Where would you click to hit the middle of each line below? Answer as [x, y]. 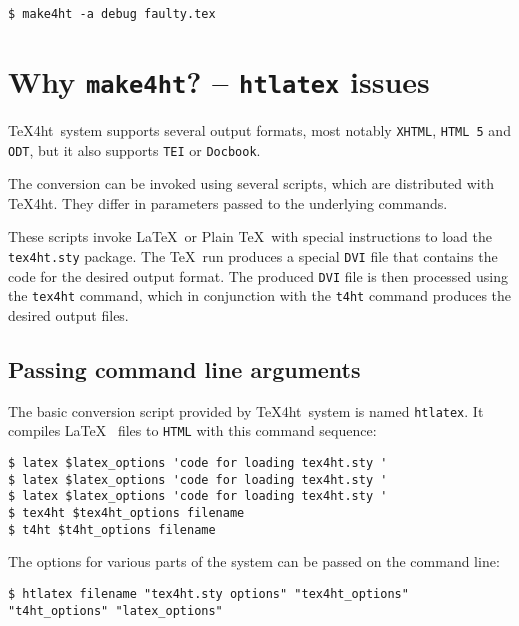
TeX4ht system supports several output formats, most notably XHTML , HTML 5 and [259, 129]
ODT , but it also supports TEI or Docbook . [134, 149]
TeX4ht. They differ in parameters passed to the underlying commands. [228, 202]
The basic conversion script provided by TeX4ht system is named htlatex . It [246, 410]
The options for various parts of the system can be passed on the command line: [254, 561]
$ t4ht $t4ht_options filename [112, 529]
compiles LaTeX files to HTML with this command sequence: [192, 430]
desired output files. [68, 314]
